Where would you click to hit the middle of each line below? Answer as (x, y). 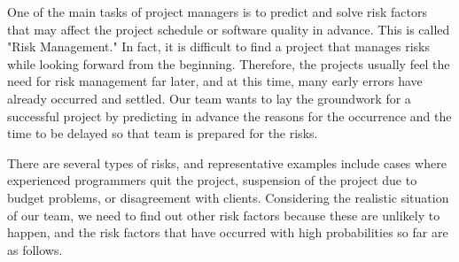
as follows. (35, 249)
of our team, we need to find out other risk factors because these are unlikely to (224, 215)
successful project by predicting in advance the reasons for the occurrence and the (229, 116)
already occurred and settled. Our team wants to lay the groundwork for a (209, 98)
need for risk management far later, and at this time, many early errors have (215, 81)
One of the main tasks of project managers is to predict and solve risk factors (217, 12)
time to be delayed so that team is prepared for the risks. (163, 133)
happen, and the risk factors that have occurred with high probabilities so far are (228, 232)
